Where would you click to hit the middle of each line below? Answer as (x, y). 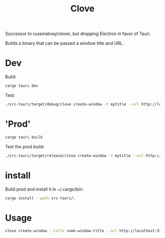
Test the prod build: (25, 146)
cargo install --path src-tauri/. (41, 198)
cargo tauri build (24, 137)
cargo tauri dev (22, 86)
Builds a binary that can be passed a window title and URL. (65, 43)
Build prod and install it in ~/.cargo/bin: (44, 189)
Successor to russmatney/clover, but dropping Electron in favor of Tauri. (78, 34)
